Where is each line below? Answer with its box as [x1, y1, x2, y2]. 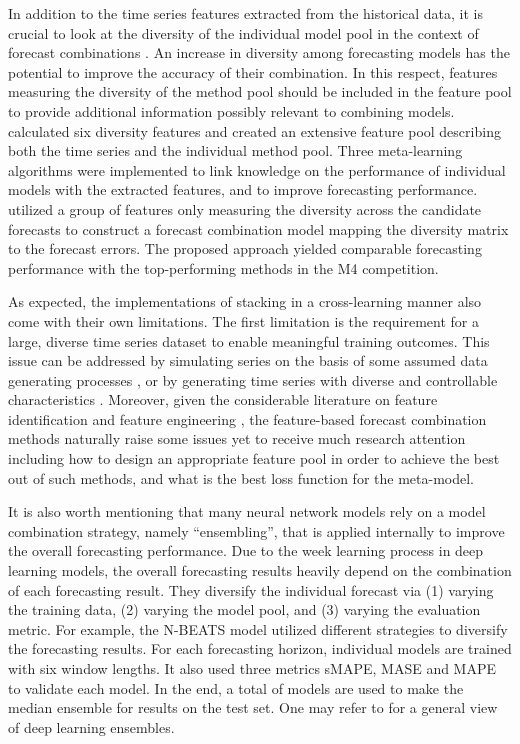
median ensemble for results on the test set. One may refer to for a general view [8, 697, 498, 718]
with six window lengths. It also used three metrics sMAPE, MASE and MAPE [8, 658, 497, 678]
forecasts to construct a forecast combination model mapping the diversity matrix [8, 218, 509, 239]
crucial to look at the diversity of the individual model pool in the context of [8, 22, 479, 43]
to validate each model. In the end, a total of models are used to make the [8, 677, 464, 698]
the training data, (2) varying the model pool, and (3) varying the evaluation [8, 599, 481, 620]
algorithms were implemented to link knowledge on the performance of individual [8, 159, 506, 180]
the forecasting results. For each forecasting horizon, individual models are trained [8, 638, 512, 659]
